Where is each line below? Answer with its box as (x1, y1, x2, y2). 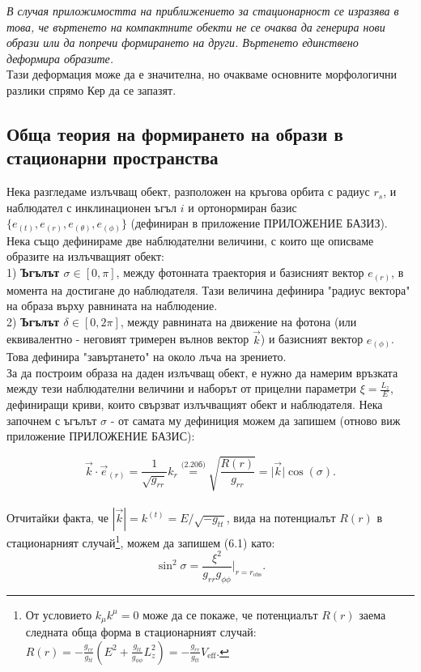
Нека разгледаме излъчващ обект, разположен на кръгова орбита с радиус (6, 183, 370, 200)
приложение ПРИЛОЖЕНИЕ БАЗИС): (6, 427, 195, 444)
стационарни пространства (6, 145, 219, 170)
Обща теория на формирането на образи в (6, 121, 343, 146)
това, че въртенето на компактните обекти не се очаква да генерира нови (6, 18, 385, 35)
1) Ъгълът (6, 264, 60, 281)
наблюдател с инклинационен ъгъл (6, 198, 177, 215)
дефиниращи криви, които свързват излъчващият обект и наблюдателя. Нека (6, 396, 383, 413)
